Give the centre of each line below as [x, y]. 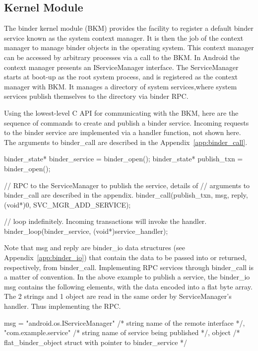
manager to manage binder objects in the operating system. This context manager [129, 47]
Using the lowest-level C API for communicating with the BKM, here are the [121, 112]
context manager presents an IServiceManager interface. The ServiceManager [121, 67]
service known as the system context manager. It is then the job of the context [124, 37]
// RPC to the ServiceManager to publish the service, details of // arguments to [127, 185]
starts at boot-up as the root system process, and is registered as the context [121, 77]
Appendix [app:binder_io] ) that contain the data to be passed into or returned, [126, 257]
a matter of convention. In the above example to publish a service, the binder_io [127, 277]
